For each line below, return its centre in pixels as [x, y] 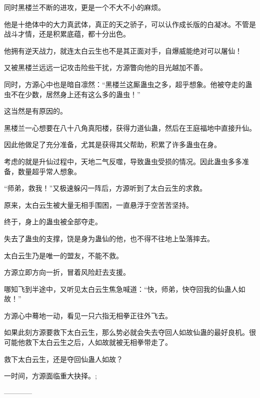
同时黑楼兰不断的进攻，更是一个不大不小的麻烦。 [84, 7]
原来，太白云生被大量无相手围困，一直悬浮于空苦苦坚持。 [98, 205]
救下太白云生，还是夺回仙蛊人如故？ [63, 359]
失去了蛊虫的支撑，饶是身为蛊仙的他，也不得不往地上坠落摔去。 [109, 238]
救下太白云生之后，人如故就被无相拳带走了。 [98, 342]
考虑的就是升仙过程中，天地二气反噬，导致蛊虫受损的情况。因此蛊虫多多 [123, 161]
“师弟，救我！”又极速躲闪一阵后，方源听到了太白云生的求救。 [105, 188]
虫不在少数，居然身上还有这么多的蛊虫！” [72, 94]
